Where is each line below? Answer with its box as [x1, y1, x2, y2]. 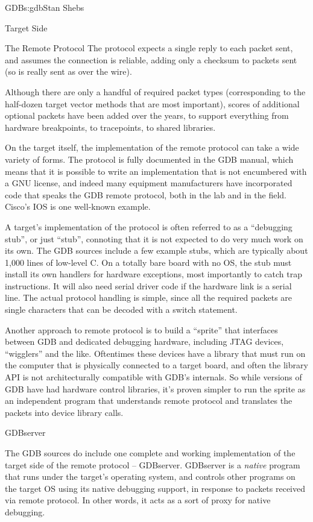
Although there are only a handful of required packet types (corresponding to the [5, 85, 306, 98]
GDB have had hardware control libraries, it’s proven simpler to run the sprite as [5, 382, 306, 395]
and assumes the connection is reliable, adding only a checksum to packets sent [5, 53, 297, 66]
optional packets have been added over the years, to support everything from [5, 109, 289, 122]
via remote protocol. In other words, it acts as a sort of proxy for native [5, 494, 271, 506]
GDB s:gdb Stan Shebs [5, 1, 84, 13]
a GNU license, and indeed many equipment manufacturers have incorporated [5, 177, 292, 189]
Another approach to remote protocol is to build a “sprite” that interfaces [5, 323, 278, 336]
